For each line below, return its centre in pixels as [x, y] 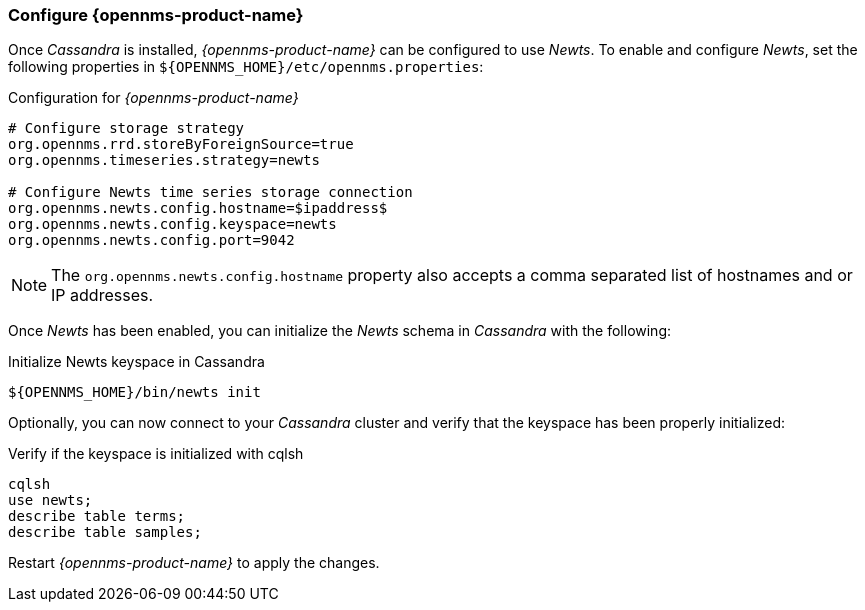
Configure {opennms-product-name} [156, 15]
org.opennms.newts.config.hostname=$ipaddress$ [198, 208]
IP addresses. [102, 295]
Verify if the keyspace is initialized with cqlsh [156, 454]
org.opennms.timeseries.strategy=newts [164, 160]
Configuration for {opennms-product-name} [153, 98]
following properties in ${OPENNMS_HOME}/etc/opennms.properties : [246, 67]
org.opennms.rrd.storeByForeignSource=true [181, 144]
